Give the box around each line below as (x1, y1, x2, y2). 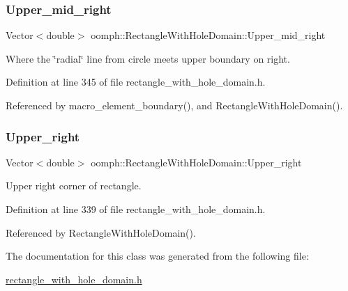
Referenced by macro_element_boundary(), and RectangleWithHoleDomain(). (6, 98, 343, 112)
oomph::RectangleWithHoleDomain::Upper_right (91, 155, 302, 169)
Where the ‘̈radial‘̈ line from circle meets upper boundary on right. (6, 51, 290, 65)
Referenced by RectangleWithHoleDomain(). (6, 225, 196, 239)
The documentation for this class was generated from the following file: (6, 249, 309, 263)
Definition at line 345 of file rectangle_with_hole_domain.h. (6, 74, 266, 89)
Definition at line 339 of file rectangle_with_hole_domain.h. (6, 202, 266, 216)
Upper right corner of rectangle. (6, 178, 142, 193)
